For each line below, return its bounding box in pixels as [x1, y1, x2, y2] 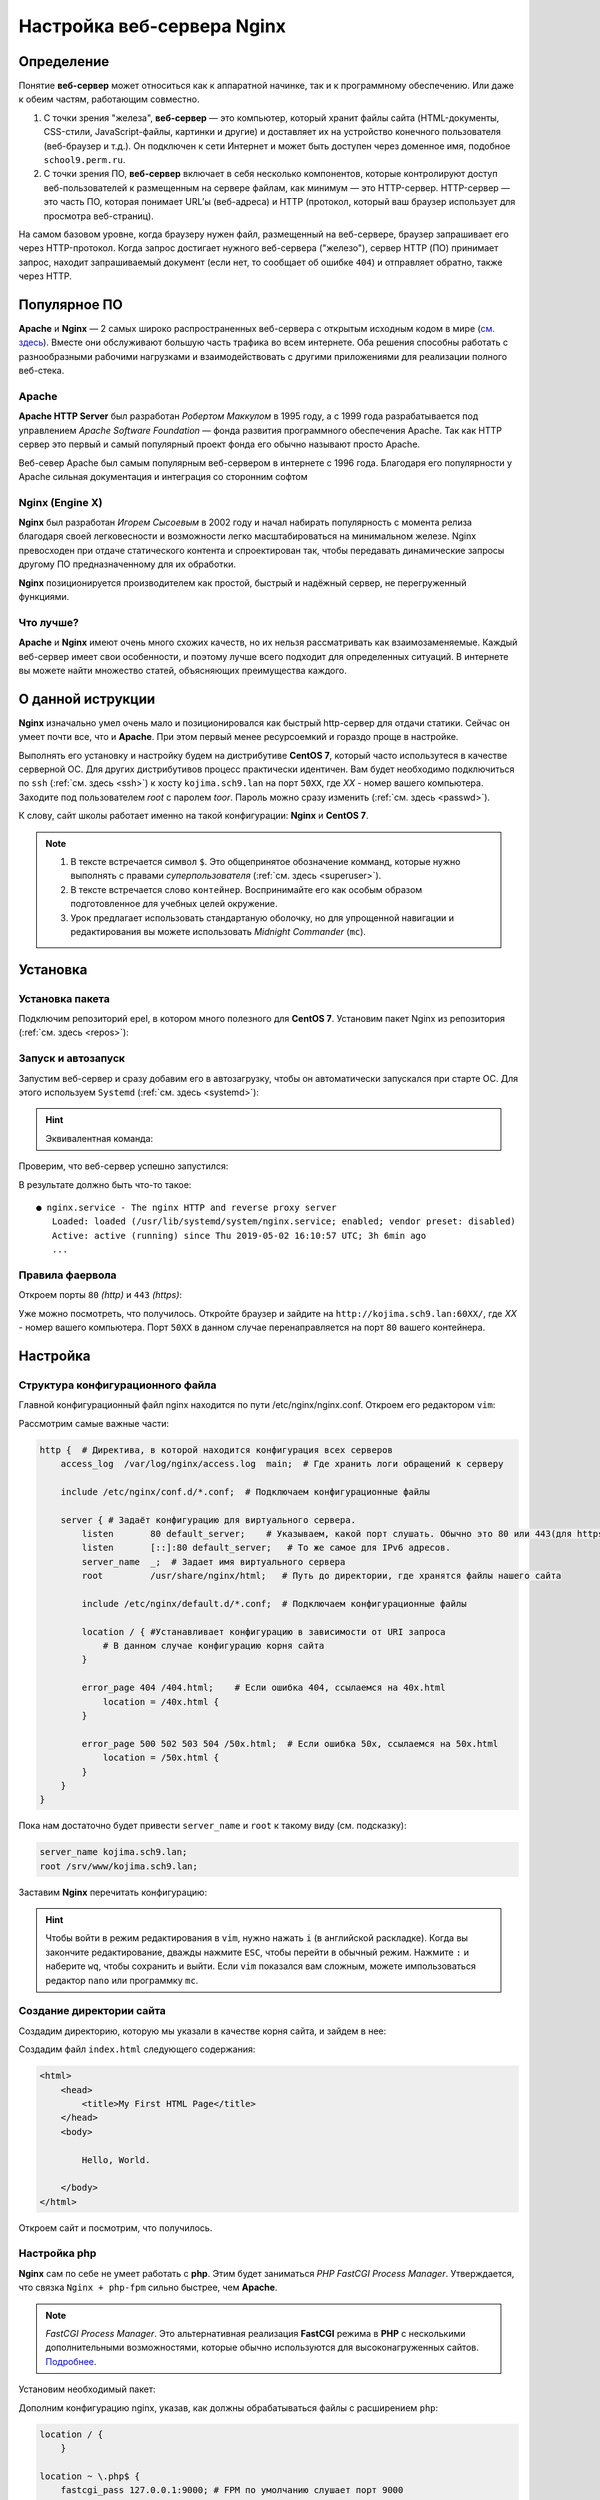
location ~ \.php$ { [39, 2470, 140, 2482]
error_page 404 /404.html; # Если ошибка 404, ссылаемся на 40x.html [81, 1682, 446, 1694]
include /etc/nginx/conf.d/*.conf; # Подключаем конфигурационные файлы [60, 1486, 430, 1497]
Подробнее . [45, 2355, 97, 2367]
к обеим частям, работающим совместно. [18, 93, 200, 105]
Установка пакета [18, 991, 110, 1005]
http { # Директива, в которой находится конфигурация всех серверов [39, 1444, 394, 1455]
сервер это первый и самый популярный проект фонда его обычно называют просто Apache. [18, 438, 420, 450]
